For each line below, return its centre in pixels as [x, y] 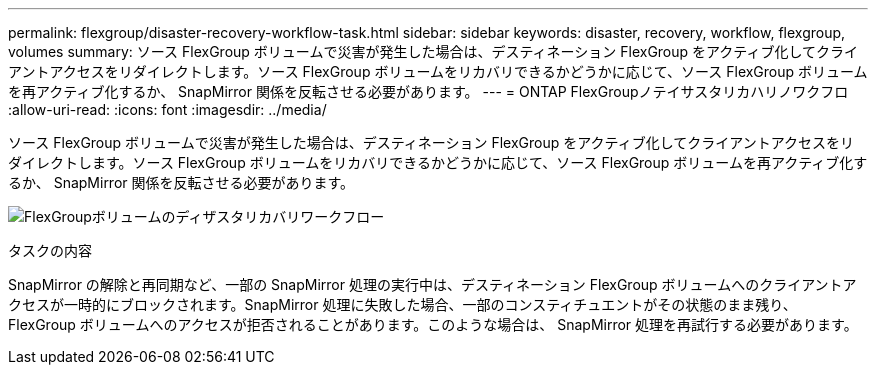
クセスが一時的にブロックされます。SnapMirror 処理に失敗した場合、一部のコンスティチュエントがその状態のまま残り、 [402, 304]
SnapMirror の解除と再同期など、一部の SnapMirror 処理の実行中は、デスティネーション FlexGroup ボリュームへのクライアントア [432, 284]
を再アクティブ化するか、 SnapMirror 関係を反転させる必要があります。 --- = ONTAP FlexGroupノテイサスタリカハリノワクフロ [428, 91]
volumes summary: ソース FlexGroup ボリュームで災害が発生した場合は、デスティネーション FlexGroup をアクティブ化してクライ [433, 51]
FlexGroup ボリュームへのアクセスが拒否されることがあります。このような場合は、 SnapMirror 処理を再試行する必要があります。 [433, 324]
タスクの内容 [50, 250]
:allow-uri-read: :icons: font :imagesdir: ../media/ [167, 109]
